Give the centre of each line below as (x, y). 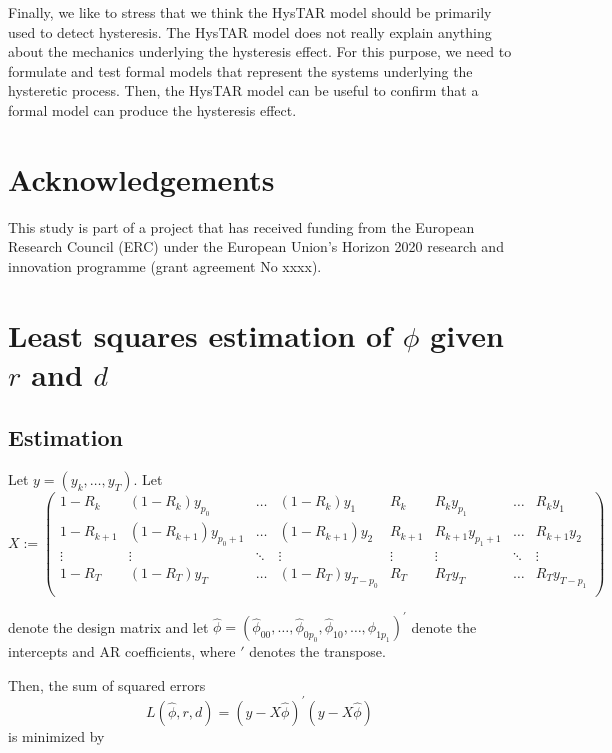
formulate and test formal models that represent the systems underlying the (240, 70)
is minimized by (56, 735)
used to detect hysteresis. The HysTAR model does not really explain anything (250, 31)
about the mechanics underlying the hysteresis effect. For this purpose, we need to (260, 51)
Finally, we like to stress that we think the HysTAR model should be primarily (250, 12)
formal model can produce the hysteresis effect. (152, 109)
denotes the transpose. (317, 651)
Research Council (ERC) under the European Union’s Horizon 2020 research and (256, 246)
